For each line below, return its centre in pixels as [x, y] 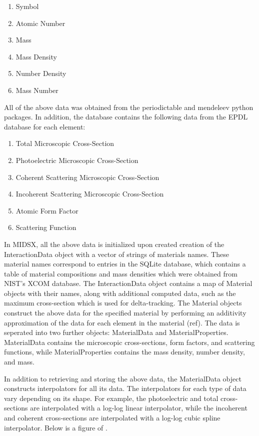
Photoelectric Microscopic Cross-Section [77, 160]
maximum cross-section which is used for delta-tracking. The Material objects [123, 303]
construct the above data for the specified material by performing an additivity [125, 313]
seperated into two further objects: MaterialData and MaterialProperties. [116, 332]
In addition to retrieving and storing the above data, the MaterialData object [123, 378]
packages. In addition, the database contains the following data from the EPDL [126, 117]
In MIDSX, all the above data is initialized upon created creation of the [114, 244]
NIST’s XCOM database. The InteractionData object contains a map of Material [128, 283]
